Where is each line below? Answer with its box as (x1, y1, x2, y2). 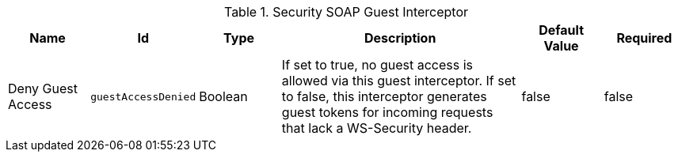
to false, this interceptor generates (281, 88, 487, 104)
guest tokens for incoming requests (281, 104, 493, 120)
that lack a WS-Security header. (281, 120, 472, 136)
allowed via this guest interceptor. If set (281, 73, 516, 88)
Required (616, 30, 672, 46)
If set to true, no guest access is (281, 57, 474, 73)
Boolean (199, 88, 248, 104)
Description (364, 30, 436, 46)
